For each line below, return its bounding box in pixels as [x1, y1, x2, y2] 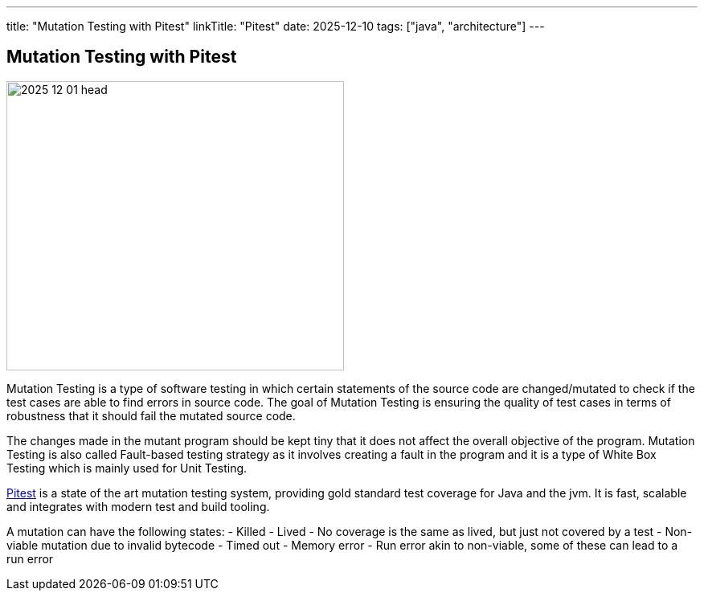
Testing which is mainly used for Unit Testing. [6, 460, 248, 475]
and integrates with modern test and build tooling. [6, 499, 270, 513]
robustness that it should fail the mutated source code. [6, 408, 296, 423]
